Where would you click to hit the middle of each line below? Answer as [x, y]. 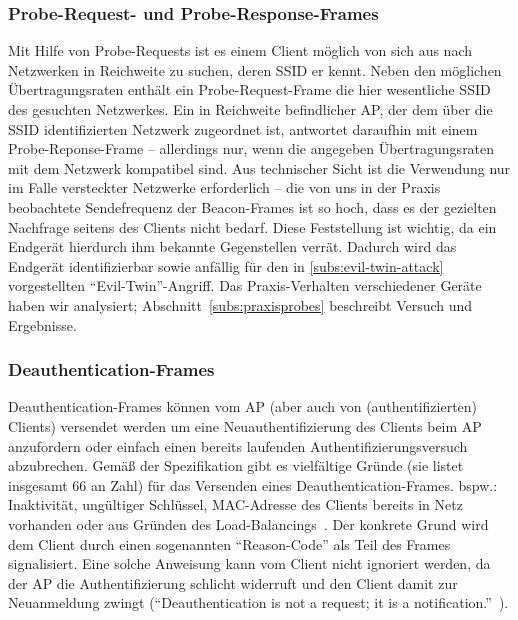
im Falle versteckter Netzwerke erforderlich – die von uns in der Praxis [224, 187]
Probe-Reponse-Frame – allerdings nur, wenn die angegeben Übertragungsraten [251, 148]
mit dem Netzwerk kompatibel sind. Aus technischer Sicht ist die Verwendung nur [259, 167]
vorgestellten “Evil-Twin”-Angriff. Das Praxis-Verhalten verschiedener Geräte [245, 285]
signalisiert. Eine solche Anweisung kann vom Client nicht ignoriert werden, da [249, 563]
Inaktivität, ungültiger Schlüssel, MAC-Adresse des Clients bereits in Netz [235, 504]
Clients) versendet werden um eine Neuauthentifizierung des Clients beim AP [245, 425]
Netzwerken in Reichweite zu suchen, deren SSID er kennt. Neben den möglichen [255, 69]
